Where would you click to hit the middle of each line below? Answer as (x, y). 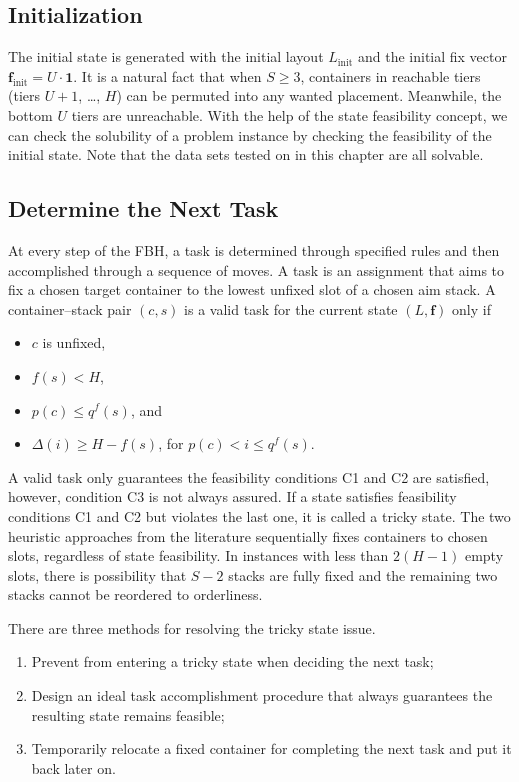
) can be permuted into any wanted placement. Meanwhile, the (309, 95)
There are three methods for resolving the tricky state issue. (192, 627)
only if (471, 308)
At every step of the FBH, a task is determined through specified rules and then (254, 249)
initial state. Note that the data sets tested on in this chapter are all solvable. (246, 154)
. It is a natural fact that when (167, 75)
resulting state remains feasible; (128, 714)
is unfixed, (74, 342)
